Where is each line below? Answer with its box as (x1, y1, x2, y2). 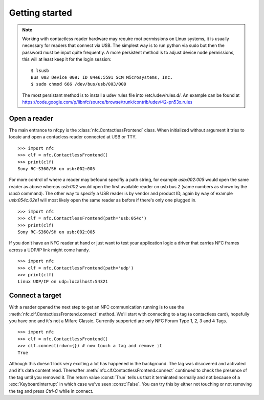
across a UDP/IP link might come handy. (9, 247, 90, 253)
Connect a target (9, 291, 62, 300)
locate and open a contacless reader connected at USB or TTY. (9, 134, 137, 140)
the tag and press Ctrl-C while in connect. (9, 388, 94, 394)
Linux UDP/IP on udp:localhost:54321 (18, 279, 109, 285)
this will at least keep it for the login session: (22, 56, 111, 62)
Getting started (9, 7, 72, 18)
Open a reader (9, 114, 54, 122)
